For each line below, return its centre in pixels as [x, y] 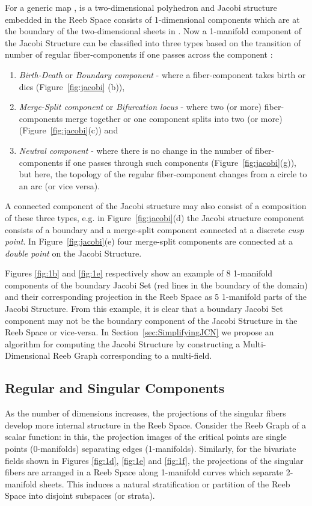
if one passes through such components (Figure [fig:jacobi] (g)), [181, 162]
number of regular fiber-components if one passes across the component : [139, 54]
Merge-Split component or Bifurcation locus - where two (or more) [140, 107]
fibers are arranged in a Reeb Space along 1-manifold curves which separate [144, 472]
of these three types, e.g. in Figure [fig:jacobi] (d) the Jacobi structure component [154, 217]
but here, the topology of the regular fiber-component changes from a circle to [163, 174]
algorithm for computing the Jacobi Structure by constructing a [123, 343]
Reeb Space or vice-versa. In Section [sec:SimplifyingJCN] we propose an [139, 332]
